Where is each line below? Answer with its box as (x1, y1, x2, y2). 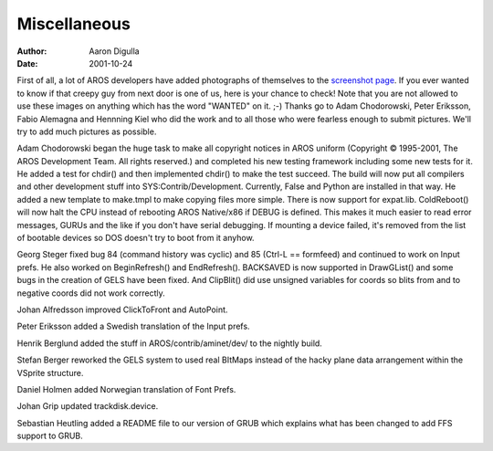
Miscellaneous (16, 14, 131, 34)
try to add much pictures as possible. (16, 126, 157, 137)
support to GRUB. (16, 430, 84, 442)
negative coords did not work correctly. (16, 288, 166, 299)
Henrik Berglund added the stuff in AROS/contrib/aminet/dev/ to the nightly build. (16, 338, 323, 349)
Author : (16, 46, 47, 57)
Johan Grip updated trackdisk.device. (16, 401, 159, 412)
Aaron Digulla (89, 46, 141, 57)
